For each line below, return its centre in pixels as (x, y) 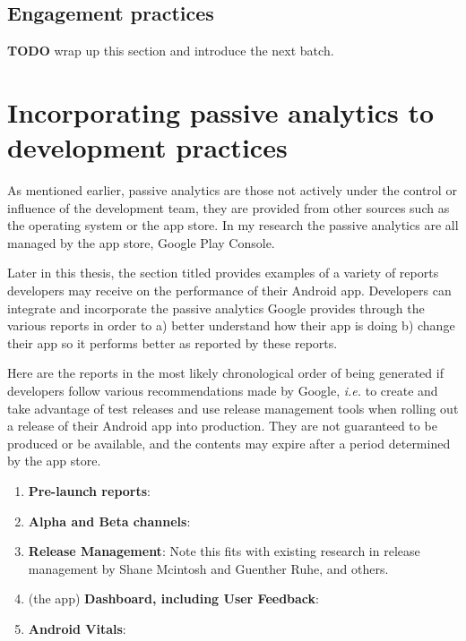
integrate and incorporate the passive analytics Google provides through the (216, 308)
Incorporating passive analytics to (221, 111)
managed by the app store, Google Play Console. (141, 242)
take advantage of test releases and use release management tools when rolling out (233, 408)
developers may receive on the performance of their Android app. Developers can (229, 291)
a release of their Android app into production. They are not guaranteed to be (222, 426)
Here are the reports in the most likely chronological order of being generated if (225, 373)
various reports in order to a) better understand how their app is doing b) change (231, 325)
